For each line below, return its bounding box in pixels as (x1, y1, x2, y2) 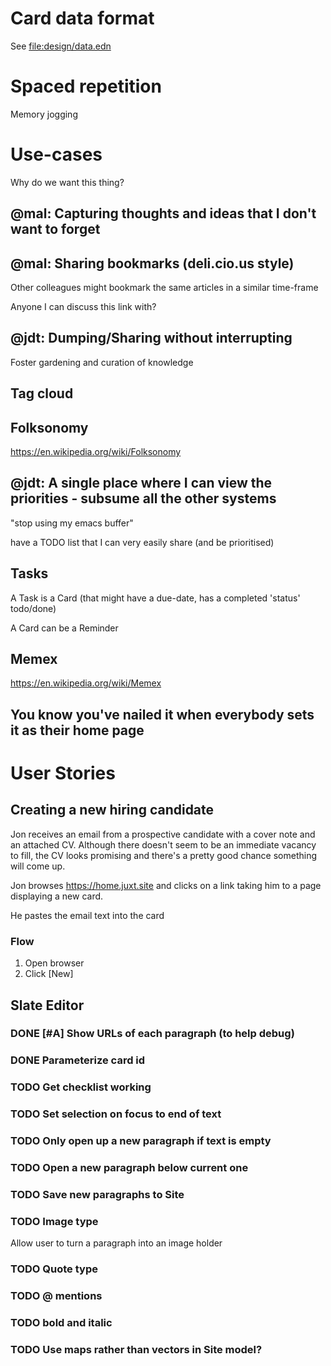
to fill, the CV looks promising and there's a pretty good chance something (10, 849, 318, 861)
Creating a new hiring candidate (10, 802, 215, 819)
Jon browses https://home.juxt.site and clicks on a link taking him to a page (10, 879, 322, 891)
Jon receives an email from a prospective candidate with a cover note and (10, 828, 316, 840)
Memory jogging (10, 108, 78, 120)
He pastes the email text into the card (10, 909, 165, 921)
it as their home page (10, 722, 145, 739)
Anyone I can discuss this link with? (10, 301, 157, 313)
